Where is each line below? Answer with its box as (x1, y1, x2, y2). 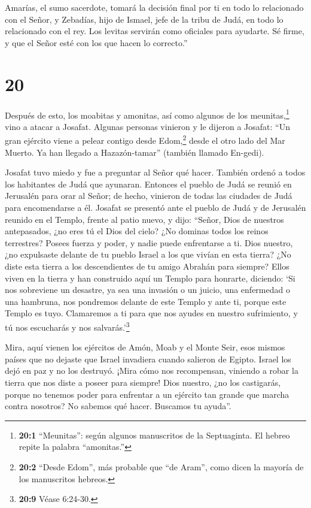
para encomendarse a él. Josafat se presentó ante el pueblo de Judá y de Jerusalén (5, 201, 306, 213)
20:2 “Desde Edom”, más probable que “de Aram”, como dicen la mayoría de (19, 460, 304, 473)
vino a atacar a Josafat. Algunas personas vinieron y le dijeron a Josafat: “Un (5, 120, 290, 132)
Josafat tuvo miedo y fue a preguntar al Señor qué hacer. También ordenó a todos (5, 166, 306, 179)
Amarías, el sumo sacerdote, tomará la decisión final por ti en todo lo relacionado (5, 1, 304, 13)
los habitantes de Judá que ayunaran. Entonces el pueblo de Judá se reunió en (5, 177, 292, 190)
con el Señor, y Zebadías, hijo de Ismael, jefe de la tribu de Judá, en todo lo (5, 13, 283, 25)
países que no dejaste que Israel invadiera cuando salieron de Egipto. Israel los (5, 352, 291, 365)
